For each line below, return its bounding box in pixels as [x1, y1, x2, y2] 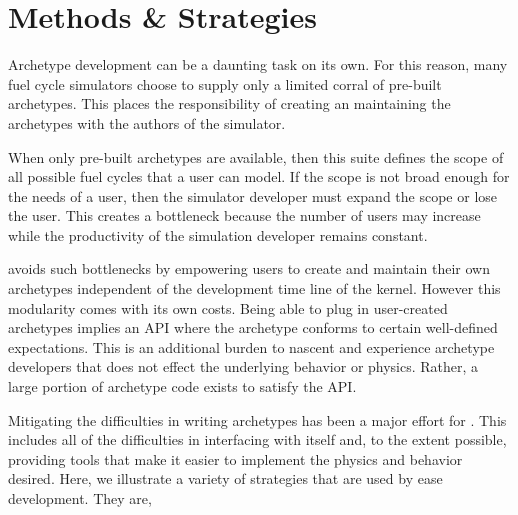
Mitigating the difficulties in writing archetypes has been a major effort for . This [8, 409, 507, 430]
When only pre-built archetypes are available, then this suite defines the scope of [8, 146, 504, 167]
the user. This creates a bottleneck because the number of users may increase [8, 205, 481, 226]
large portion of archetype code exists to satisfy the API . [8, 376, 357, 397]
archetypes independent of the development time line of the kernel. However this [8, 278, 501, 299]
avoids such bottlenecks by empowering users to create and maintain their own [8, 258, 490, 279]
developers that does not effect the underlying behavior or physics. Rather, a [8, 356, 479, 377]
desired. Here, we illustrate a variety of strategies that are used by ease [8, 468, 443, 489]
